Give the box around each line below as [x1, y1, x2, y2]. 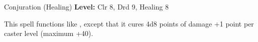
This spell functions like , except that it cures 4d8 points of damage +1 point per [4, 18, 254, 28]
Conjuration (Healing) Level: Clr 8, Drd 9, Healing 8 [4, 1, 169, 11]
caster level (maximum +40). [4, 28, 93, 38]
